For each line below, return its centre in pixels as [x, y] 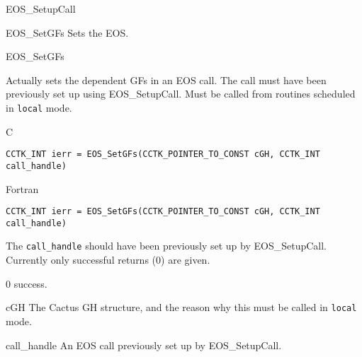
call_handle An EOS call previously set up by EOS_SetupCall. [144, 345]
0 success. [27, 283]
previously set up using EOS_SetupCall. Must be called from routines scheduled [181, 94]
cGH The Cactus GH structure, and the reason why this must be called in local [181, 307]
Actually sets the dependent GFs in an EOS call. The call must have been [166, 80]
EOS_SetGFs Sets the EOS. [67, 32]
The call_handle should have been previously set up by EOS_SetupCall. [166, 246]
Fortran [22, 188]
